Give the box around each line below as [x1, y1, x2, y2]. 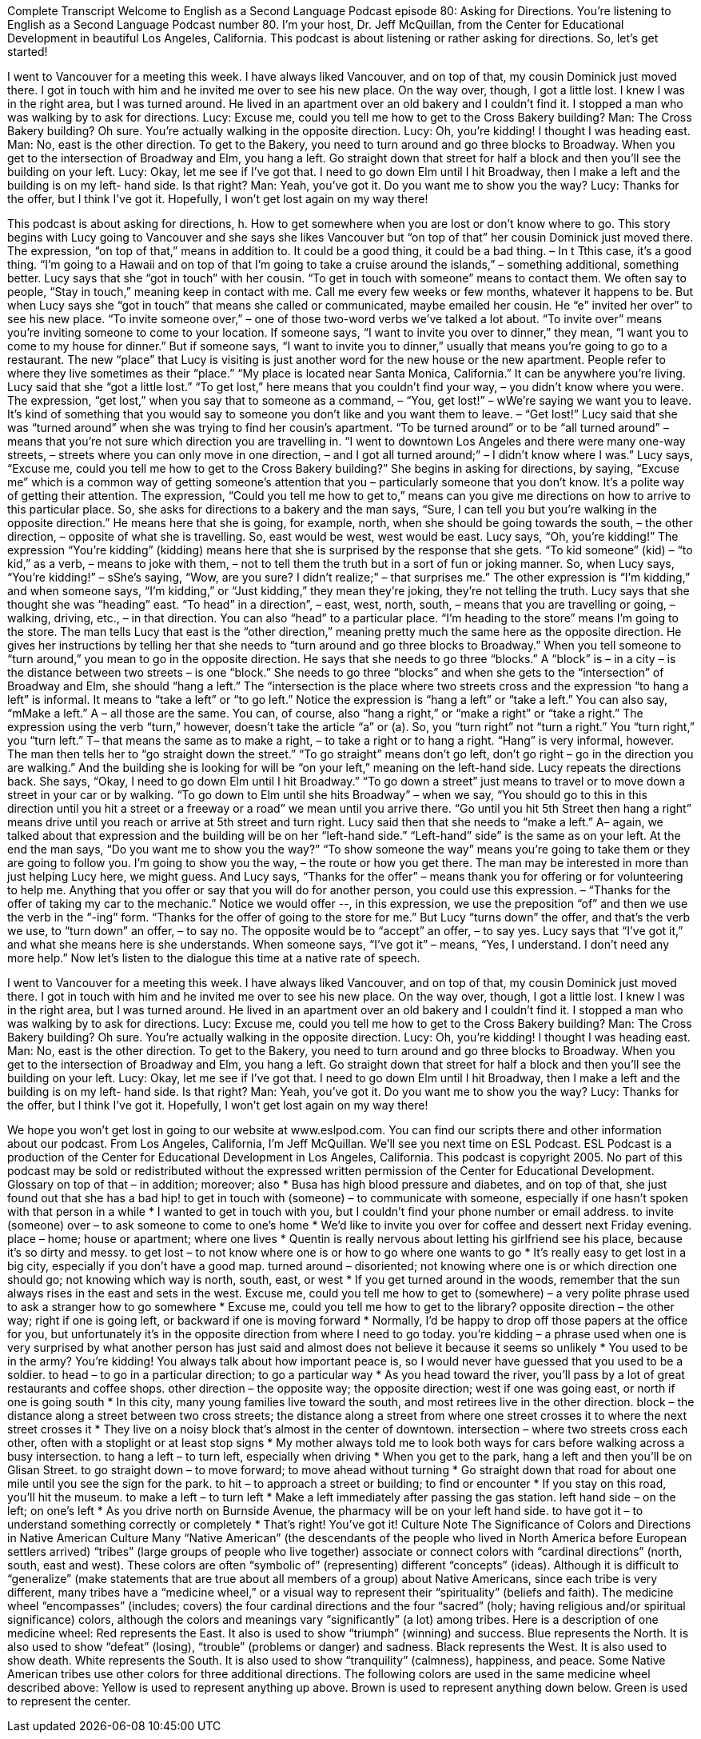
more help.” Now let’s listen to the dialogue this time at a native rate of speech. [7, 951, 420, 965]
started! [7, 45, 48, 58]
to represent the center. [7, 1694, 131, 1708]
